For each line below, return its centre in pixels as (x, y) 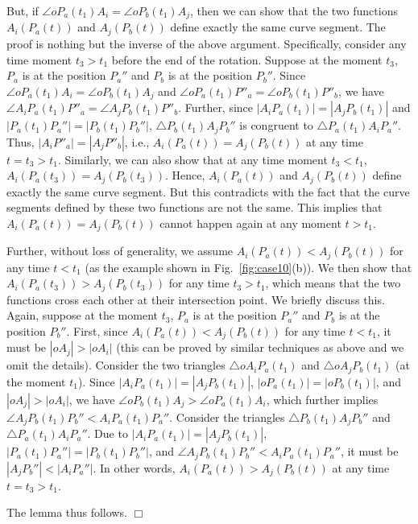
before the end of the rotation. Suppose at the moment (247, 59)
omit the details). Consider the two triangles (116, 365)
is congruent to (276, 125)
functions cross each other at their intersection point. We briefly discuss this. (196, 299)
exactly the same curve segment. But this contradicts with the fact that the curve (208, 191)
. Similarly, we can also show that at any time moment (192, 159)
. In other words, (134, 467)
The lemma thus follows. (67, 512)
